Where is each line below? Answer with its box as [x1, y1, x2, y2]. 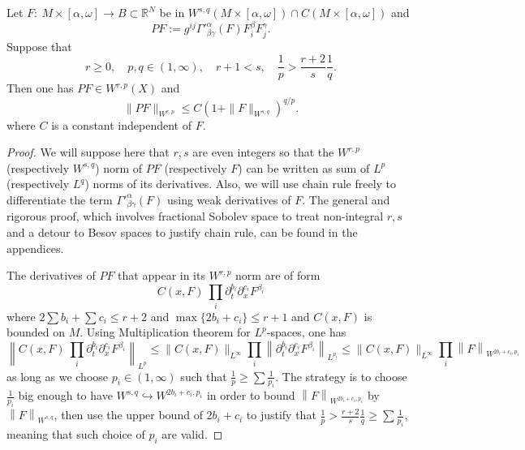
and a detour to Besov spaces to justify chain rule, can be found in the [6, 224, 358, 240]
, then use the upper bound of [54, 406, 203, 423]
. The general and [302, 191, 390, 208]
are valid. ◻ [161, 425, 223, 442]
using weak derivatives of [166, 191, 291, 208]
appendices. [6, 239, 64, 256]
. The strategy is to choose [275, 367, 407, 384]
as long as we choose [6, 367, 109, 384]
